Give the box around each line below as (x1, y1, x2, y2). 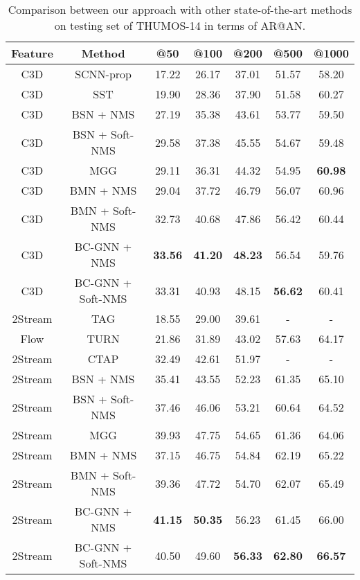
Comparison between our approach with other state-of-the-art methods (8, 1, 352, 17)
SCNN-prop (75, 66, 132, 82)
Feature (11, 45, 53, 61)
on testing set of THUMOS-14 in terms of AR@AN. (54, 17, 306, 33)
